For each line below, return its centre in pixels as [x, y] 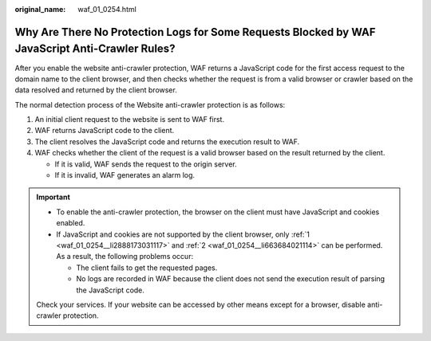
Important [53, 197]
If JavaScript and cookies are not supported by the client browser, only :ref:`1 [183, 234]
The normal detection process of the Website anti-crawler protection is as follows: [150, 104]
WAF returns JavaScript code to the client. [105, 131]
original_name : [40, 9]
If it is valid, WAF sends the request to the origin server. [146, 164]
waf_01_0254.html [107, 9]
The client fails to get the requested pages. [147, 268]
